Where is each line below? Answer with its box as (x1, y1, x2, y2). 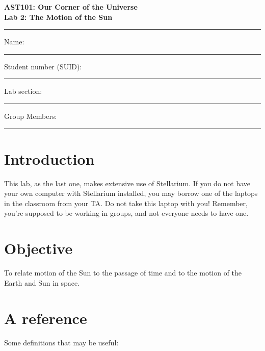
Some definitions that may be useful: (4, 337, 119, 347)
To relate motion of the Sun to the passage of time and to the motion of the (4, 267, 242, 278)
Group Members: (4, 110, 57, 121)
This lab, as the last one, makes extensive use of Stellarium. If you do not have (4, 178, 251, 188)
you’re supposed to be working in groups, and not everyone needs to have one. (4, 208, 249, 218)
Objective (4, 238, 73, 259)
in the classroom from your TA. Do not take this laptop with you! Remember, (4, 197, 248, 208)
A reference (4, 307, 87, 328)
